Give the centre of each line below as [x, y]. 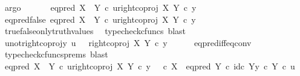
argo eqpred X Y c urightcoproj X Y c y [100, 7]
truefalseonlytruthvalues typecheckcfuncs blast [95, 31]
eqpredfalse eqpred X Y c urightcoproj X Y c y [100, 19]
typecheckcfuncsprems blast [56, 54]
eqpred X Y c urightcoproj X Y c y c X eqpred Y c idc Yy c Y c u [150, 66]
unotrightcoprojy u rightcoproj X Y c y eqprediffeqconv [128, 42]
